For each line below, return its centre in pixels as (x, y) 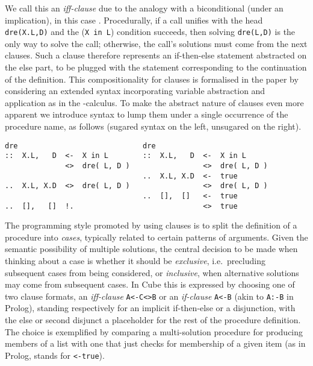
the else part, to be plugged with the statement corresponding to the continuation (156, 67)
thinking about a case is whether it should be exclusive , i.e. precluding (135, 260)
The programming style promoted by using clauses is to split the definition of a (151, 225)
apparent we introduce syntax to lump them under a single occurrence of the (147, 114)
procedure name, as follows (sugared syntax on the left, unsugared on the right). (153, 126)
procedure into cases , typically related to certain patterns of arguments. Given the (156, 237)
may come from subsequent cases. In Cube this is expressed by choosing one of (150, 284)
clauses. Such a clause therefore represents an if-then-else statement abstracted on (156, 55)
